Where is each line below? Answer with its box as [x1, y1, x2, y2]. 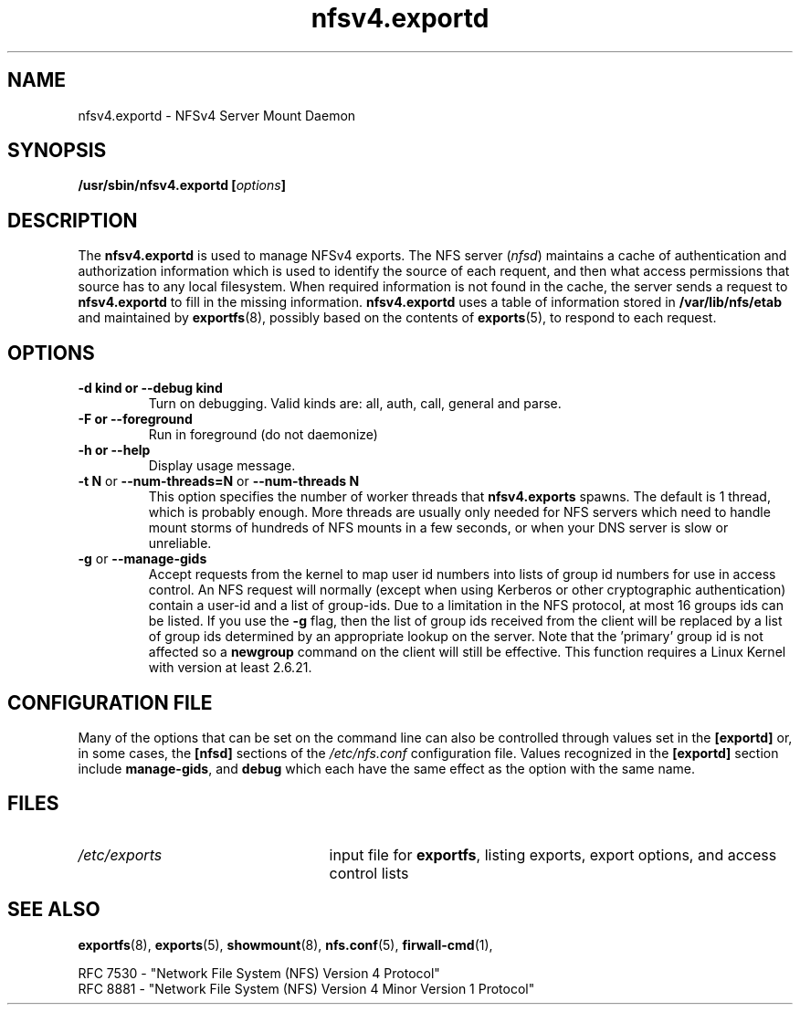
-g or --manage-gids [78, 551, 207, 567]
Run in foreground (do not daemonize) [148, 427, 378, 443]
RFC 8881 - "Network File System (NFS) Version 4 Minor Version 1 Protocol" [78, 980, 535, 996]
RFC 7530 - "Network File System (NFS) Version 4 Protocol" [78, 965, 440, 981]
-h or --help [78, 442, 151, 459]
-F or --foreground [78, 411, 193, 427]
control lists [329, 863, 409, 882]
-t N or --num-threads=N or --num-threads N [78, 473, 360, 490]
